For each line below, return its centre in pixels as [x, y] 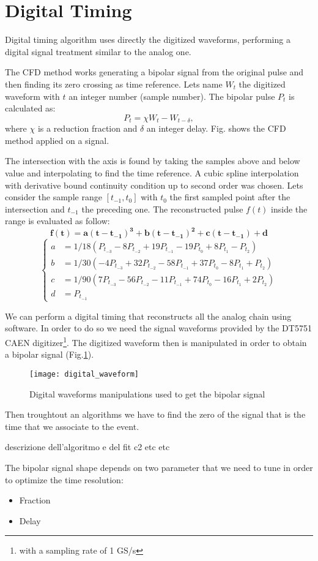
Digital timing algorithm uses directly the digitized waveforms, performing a [148, 40]
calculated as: [30, 108]
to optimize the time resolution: [64, 479]
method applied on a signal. [57, 140]
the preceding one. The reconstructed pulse [162, 209]
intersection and [35, 209]
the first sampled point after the [230, 197]
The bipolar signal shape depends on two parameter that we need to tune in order [159, 467]
